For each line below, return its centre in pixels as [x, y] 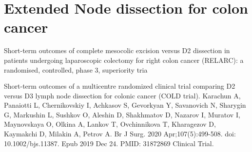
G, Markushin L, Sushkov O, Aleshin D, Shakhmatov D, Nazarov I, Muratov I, [122, 114]
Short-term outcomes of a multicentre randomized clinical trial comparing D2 [120, 86]
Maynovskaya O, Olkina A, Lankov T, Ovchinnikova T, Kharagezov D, [110, 124]
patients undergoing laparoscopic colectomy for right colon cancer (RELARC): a [124, 60]
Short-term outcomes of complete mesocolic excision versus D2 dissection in [117, 50]
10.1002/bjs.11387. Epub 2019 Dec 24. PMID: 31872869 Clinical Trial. [109, 143]
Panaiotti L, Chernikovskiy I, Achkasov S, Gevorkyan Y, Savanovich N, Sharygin [125, 105]
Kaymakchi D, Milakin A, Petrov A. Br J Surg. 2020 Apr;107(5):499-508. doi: [120, 134]
